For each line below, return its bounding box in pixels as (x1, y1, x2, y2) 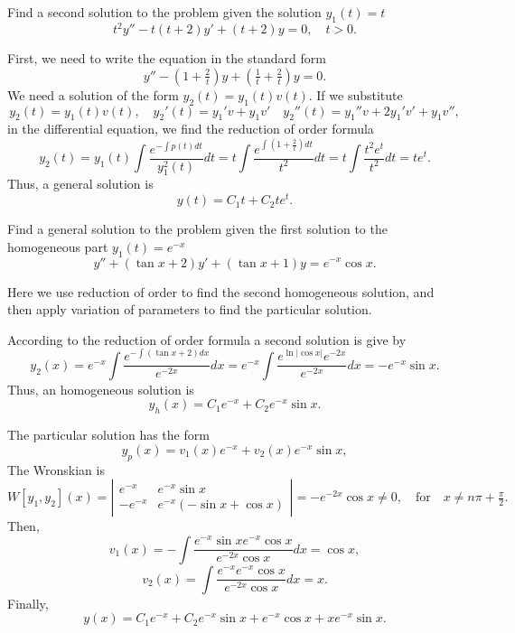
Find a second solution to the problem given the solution (7, 3, 322, 21)
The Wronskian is (7, 460, 105, 479)
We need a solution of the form (7, 85, 179, 104)
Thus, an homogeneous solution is (7, 379, 194, 398)
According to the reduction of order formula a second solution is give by (7, 330, 407, 349)
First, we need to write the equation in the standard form (7, 49, 326, 68)
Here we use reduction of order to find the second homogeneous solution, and (7, 282, 435, 301)
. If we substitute (308, 85, 403, 104)
